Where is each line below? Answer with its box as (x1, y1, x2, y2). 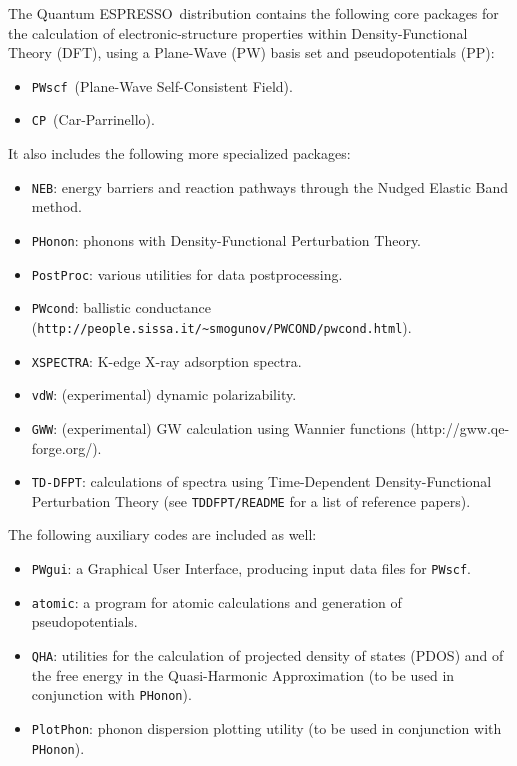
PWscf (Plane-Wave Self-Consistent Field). (31, 75, 293, 96)
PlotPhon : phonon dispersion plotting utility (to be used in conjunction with (31, 717, 502, 738)
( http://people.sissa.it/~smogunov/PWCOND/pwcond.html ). (31, 316, 412, 337)
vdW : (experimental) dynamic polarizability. (31, 384, 297, 405)
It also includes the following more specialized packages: (8, 143, 351, 164)
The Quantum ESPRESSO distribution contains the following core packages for (8, 3, 499, 23)
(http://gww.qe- (410, 417, 510, 438)
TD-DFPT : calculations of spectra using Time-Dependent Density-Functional (31, 471, 492, 492)
